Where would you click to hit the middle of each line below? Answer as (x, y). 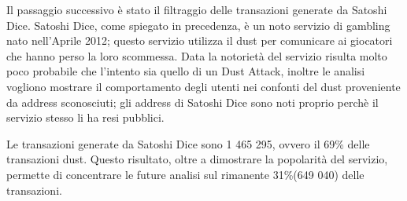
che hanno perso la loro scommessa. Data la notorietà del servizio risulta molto (197, 55)
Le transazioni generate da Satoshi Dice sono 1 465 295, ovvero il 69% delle (188, 143)
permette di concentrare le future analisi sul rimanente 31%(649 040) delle (185, 174)
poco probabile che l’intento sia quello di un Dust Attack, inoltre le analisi (186, 71)
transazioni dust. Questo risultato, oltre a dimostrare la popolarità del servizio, (197, 159)
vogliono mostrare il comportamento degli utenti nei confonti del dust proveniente (203, 86)
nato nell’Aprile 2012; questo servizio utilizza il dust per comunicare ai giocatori (200, 40)
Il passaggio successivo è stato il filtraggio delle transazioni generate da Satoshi (197, 9)
